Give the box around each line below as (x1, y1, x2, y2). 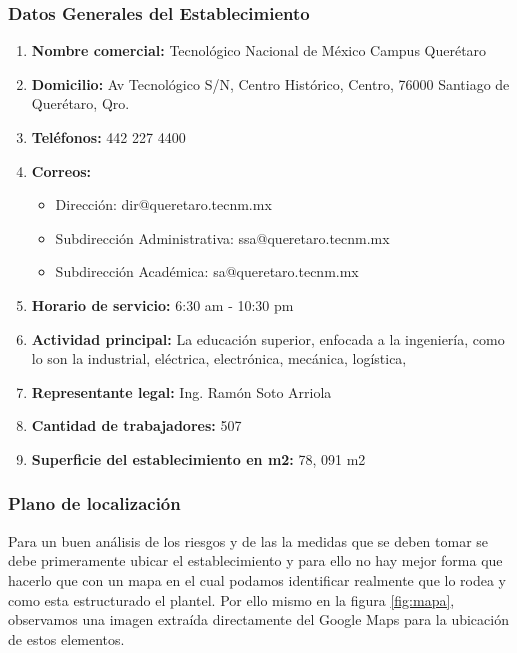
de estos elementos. (8, 628, 125, 649)
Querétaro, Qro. (31, 93, 130, 114)
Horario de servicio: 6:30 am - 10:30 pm (31, 294, 294, 315)
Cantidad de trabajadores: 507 (31, 415, 242, 436)
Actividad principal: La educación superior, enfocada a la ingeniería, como (31, 328, 505, 349)
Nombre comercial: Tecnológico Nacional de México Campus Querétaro (31, 40, 487, 61)
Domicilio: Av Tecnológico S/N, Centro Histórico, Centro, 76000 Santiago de (31, 73, 510, 94)
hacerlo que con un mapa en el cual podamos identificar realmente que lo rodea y (8, 569, 506, 590)
